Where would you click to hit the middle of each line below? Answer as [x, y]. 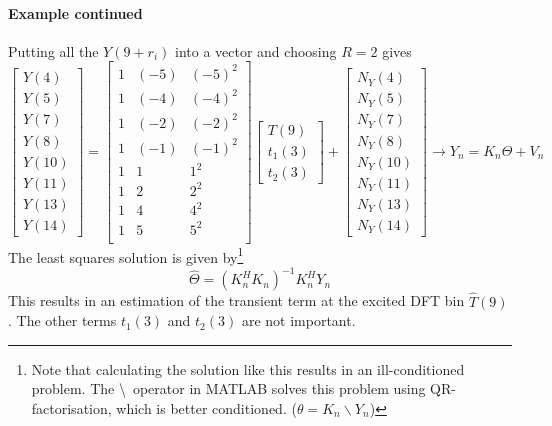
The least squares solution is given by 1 [126, 255]
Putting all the [53, 50]
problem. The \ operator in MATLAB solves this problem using [228, 388]
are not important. [298, 320]
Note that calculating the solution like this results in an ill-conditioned [248, 368]
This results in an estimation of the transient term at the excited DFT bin [236, 300]
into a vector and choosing [256, 50]
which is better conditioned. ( [206, 408]
